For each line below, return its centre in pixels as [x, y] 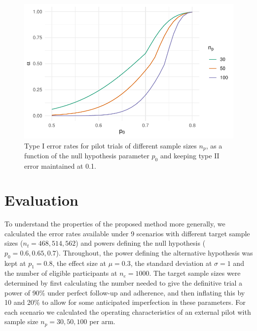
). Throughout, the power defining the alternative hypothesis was [154, 252]
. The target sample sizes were [195, 273]
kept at [15, 263]
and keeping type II [190, 156]
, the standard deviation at [171, 263]
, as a [214, 146]
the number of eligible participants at [61, 273]
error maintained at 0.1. [60, 166]
